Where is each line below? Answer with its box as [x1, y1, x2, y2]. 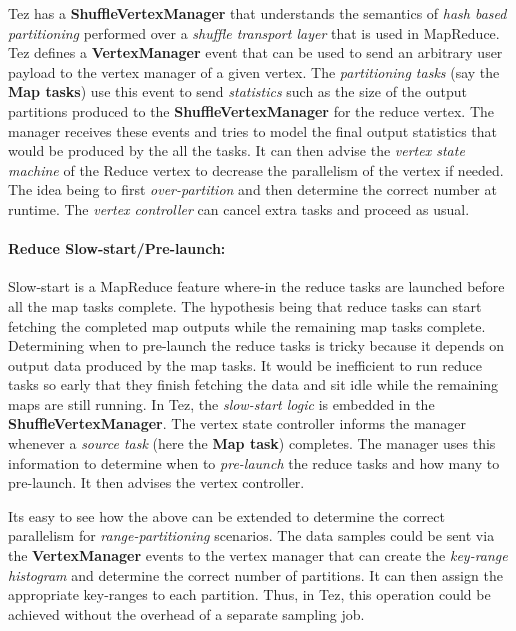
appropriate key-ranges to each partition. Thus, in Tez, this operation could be [8, 584, 491, 605]
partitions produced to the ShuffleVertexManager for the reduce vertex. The [8, 100, 495, 121]
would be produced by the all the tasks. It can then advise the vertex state [8, 140, 465, 161]
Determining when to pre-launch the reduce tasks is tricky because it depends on [8, 335, 505, 356]
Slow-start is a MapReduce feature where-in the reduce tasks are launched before [8, 276, 505, 297]
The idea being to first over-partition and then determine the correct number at [8, 179, 497, 200]
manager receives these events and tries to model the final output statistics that [8, 120, 498, 141]
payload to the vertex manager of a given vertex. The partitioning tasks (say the [8, 61, 500, 82]
